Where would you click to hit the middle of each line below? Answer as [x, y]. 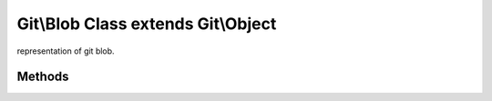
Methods [43, 77]
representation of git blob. [66, 51]
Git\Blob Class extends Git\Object [147, 24]
